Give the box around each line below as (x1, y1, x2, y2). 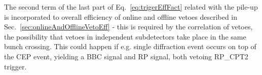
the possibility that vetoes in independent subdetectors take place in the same (4, 31, 246, 42)
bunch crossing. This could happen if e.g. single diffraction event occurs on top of (4, 41, 256, 52)
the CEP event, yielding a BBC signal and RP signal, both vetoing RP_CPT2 (4, 51, 248, 61)
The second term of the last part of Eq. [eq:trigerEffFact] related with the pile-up (4, 2, 258, 12)
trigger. (4, 61, 27, 71)
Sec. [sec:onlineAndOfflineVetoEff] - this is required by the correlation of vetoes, (4, 21, 253, 32)
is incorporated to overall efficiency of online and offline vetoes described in (4, 11, 238, 22)
